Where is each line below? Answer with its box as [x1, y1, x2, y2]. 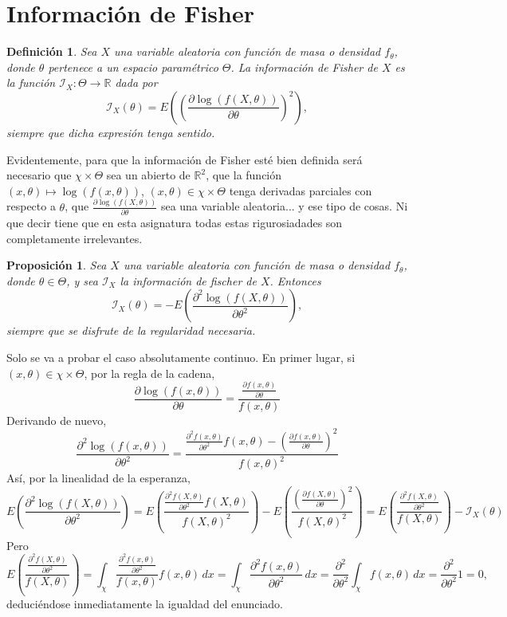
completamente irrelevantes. [6, 230, 143, 246]
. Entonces [269, 272, 321, 289]
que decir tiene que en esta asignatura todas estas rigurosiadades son [6, 214, 343, 230]
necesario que [6, 167, 72, 183]
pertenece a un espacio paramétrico [48, 58, 218, 75]
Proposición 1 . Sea [6, 257, 107, 273]
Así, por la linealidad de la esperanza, [6, 470, 191, 486]
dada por [115, 74, 158, 91]
